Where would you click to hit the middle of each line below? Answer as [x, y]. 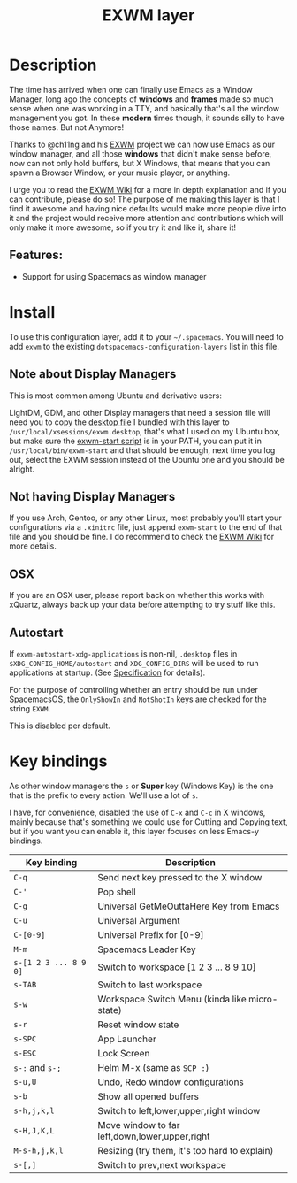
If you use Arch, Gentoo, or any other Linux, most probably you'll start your [145, 518]
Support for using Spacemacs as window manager [114, 276]
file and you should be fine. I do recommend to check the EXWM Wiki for [142, 537]
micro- [263, 999]
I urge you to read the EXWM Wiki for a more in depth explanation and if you [148, 189]
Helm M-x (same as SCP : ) [153, 1067]
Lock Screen [124, 1053]
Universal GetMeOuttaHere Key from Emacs [189, 906]
